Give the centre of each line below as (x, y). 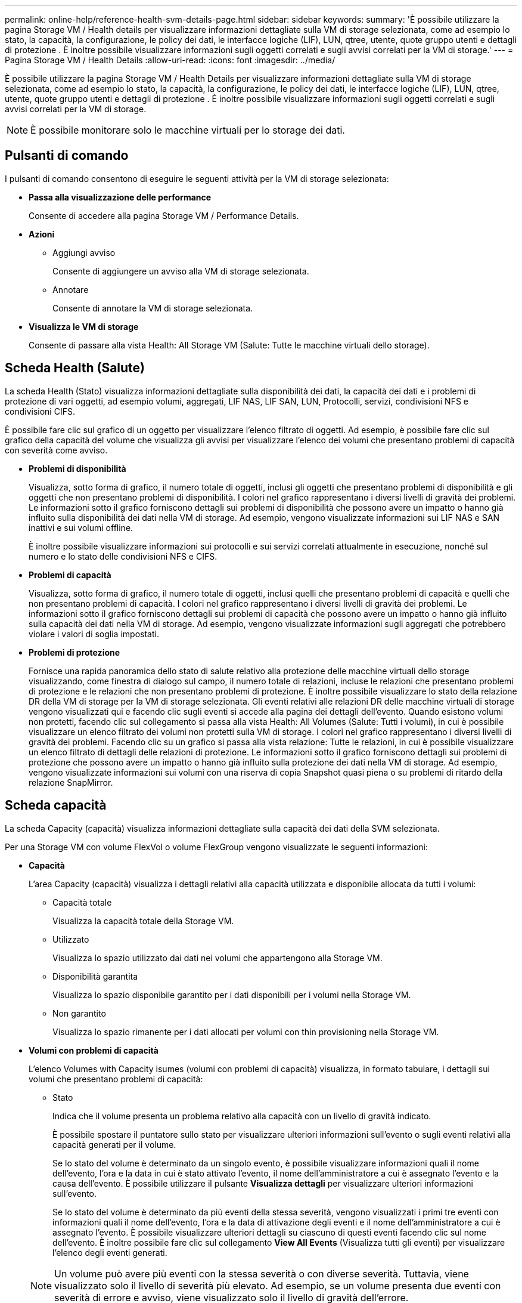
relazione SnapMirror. (71, 782)
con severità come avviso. (56, 450)
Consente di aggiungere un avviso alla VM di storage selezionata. (181, 271)
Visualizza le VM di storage (84, 326)
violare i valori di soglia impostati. (94, 634)
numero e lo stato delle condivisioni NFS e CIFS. (123, 556)
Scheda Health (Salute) (75, 368)
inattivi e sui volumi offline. (81, 527)
